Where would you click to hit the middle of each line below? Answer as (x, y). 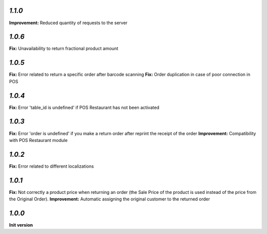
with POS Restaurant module (38, 140)
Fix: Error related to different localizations (51, 166)
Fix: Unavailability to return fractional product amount (64, 48)
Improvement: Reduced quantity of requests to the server (68, 23)
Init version (21, 225)
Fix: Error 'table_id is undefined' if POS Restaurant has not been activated (84, 107)
